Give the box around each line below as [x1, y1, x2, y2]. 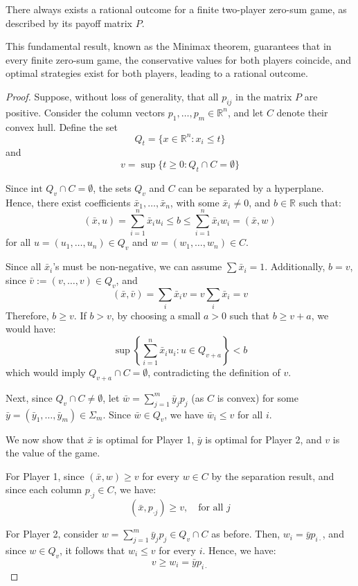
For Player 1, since [6, 468, 84, 483]
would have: [6, 321, 56, 336]
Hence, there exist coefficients [6, 195, 131, 209]
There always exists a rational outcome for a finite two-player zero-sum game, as [6, 2, 347, 16]
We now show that [6, 432, 84, 446]
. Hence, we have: [202, 543, 276, 558]
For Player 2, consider [6, 526, 98, 541]
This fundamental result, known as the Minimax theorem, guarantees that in [6, 39, 332, 53]
